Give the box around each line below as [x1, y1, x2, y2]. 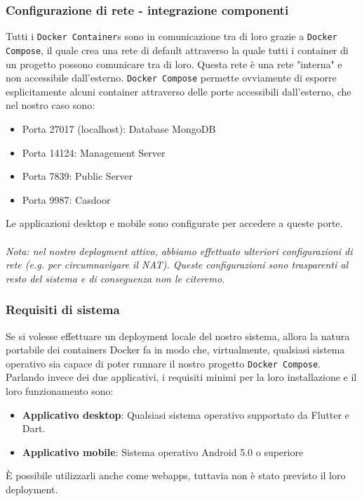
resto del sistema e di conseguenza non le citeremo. [6, 271, 225, 285]
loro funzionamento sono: [6, 383, 114, 398]
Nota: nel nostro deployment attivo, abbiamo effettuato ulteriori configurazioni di [6, 243, 353, 258]
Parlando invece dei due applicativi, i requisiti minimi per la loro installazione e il [6, 370, 357, 384]
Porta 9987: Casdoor [22, 192, 111, 207]
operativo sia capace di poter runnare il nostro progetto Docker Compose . [6, 356, 321, 370]
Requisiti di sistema [6, 301, 120, 318]
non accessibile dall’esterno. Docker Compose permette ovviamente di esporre [6, 70, 337, 85]
